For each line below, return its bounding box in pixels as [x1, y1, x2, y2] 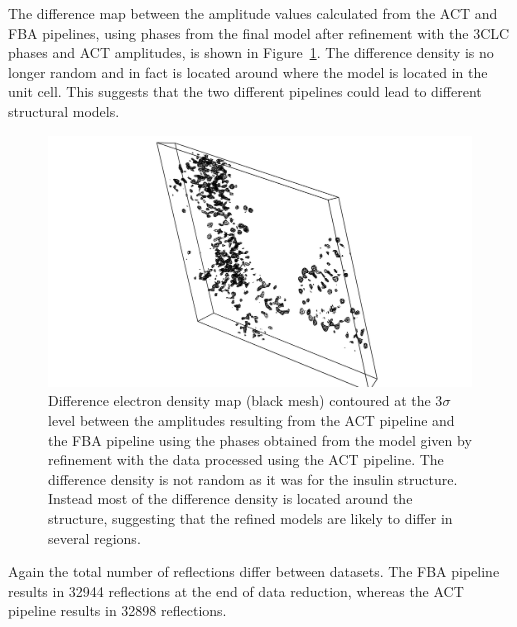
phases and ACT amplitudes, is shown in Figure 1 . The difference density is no [8, 42, 494, 63]
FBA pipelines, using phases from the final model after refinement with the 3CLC [8, 22, 510, 43]
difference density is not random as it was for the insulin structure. [48, 468, 458, 489]
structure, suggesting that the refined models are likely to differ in [48, 508, 453, 529]
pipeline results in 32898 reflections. [8, 600, 227, 621]
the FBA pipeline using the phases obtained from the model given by [48, 429, 472, 450]
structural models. [8, 100, 120, 121]
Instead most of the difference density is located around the [48, 488, 413, 509]
